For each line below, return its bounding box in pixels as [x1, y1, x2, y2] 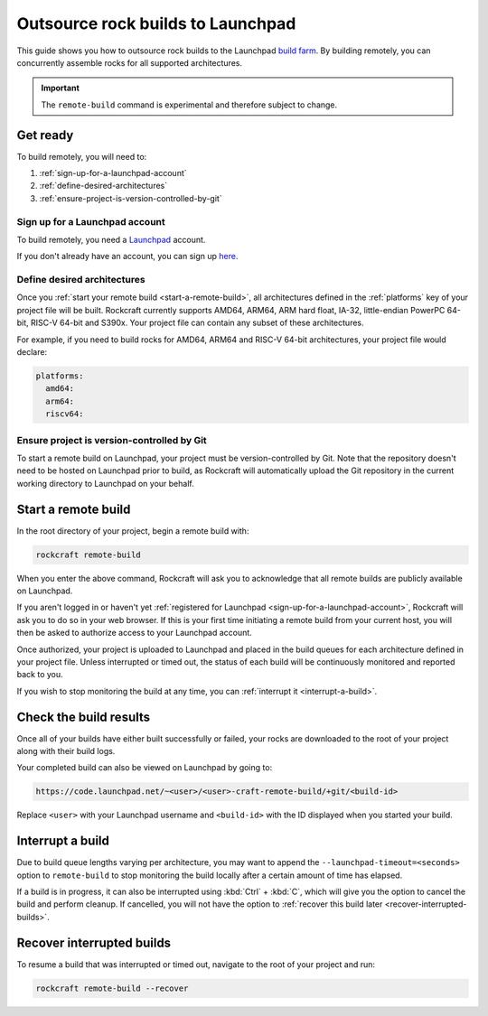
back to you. [16, 669, 63, 680]
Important [41, 82, 80, 94]
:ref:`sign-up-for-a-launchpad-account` [39, 168, 187, 179]
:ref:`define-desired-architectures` [39, 181, 168, 191]
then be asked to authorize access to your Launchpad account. [16, 628, 252, 638]
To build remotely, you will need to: [16, 151, 147, 162]
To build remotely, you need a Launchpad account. [16, 234, 206, 245]
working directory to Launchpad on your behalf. [16, 478, 194, 489]
